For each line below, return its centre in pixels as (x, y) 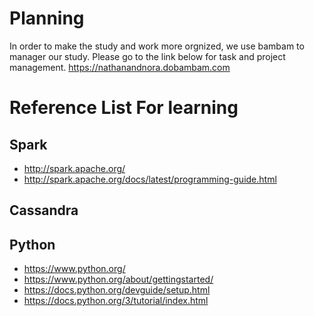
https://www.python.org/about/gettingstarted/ (118, 279)
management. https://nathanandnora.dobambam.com (120, 67)
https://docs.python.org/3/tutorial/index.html (116, 301)
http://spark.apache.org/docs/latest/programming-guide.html (150, 179)
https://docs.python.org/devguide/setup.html (117, 290)
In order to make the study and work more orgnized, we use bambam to (157, 46)
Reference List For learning (124, 108)
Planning (47, 18)
